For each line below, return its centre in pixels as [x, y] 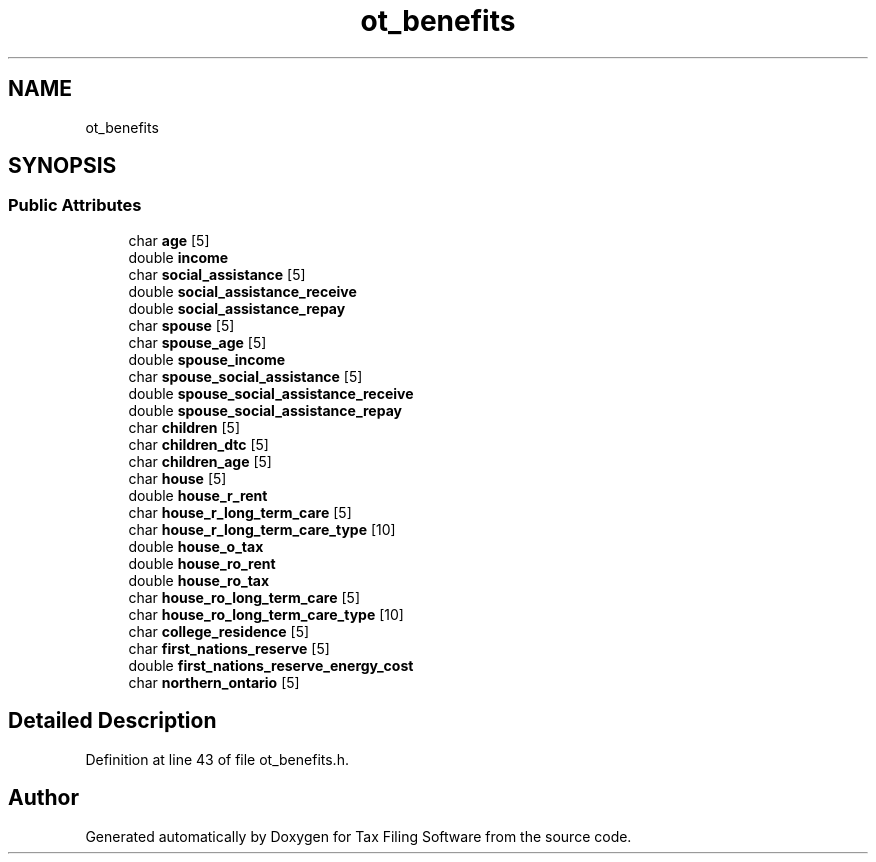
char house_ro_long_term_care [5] [244, 597]
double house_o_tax [196, 546]
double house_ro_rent [202, 563]
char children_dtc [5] [198, 444]
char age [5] [169, 240]
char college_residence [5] [219, 631]
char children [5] [184, 427]
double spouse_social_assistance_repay [265, 410]
